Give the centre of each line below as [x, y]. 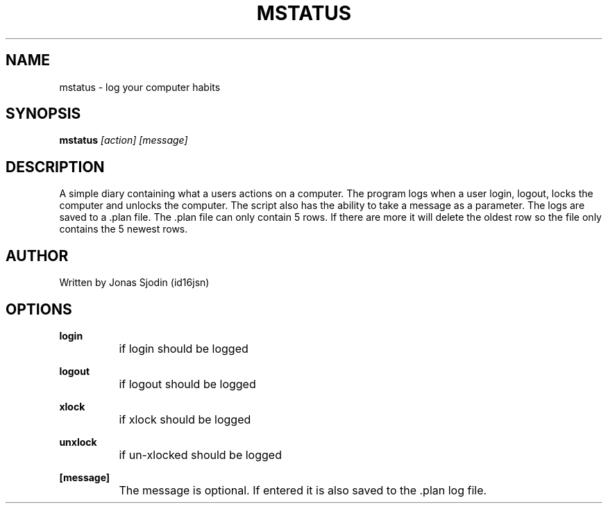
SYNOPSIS [43, 114]
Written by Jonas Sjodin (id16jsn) [134, 283]
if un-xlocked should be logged [200, 454]
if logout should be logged [187, 384]
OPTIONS [39, 309]
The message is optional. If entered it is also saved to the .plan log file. [303, 490]
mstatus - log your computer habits [140, 87]
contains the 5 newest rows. [124, 229]
